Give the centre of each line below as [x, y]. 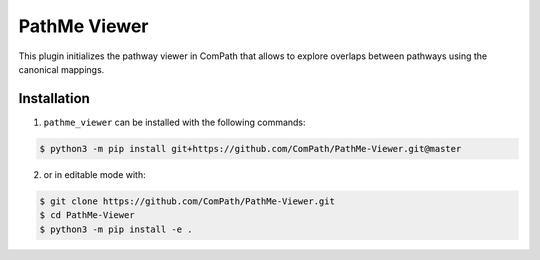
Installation [54, 98]
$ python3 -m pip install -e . [116, 229]
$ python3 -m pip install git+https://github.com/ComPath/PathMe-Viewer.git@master [250, 148]
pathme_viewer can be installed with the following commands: [174, 122]
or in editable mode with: [94, 174]
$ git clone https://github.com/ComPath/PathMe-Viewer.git [187, 201]
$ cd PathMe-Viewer [87, 215]
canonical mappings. [61, 69]
